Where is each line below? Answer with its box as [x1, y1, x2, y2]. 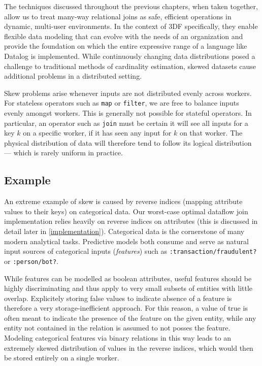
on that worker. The [179, 127, 243, 138]
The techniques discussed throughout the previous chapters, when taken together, [4, 1, 258, 11]
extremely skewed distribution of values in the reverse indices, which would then [4, 342, 253, 353]
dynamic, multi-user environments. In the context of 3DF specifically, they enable [4, 21, 258, 31]
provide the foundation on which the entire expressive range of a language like [4, 41, 247, 51]
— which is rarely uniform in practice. [4, 147, 123, 158]
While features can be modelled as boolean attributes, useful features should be [4, 273, 252, 283]
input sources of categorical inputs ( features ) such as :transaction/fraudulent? [4, 246, 257, 256]
